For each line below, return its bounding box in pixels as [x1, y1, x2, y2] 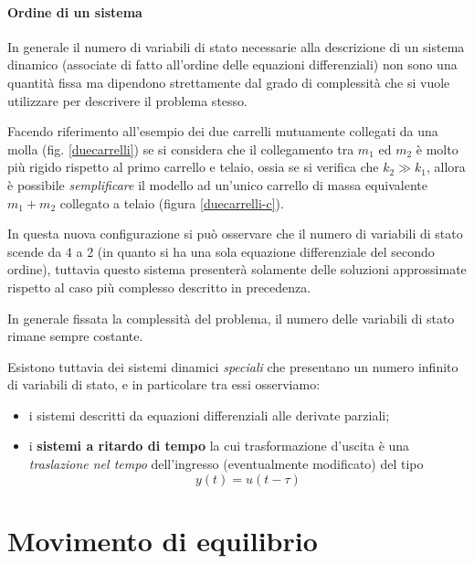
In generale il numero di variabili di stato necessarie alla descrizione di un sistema [7, 37, 465, 56]
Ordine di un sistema [7, 2, 142, 21]
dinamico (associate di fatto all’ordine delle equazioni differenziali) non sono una [7, 55, 458, 74]
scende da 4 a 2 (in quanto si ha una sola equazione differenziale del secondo [7, 241, 435, 261]
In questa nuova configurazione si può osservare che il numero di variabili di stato [7, 224, 463, 243]
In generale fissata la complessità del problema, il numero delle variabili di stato [7, 308, 455, 327]
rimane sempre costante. [7, 326, 143, 346]
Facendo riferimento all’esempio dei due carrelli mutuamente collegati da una [7, 122, 438, 141]
